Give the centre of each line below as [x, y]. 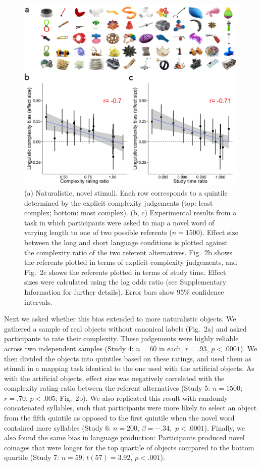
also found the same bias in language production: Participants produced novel [124, 437]
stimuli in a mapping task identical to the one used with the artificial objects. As [129, 368]
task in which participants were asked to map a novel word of [119, 222]
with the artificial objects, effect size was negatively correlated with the [114, 378]
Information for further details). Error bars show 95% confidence [124, 291]
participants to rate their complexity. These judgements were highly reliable [121, 338]
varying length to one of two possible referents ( [98, 232]
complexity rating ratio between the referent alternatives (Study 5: [107, 388]
